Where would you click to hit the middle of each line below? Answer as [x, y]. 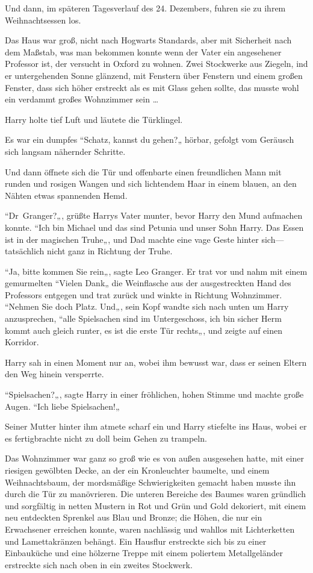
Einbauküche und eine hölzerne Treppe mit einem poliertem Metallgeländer [144, 553]
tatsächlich [25, 251]
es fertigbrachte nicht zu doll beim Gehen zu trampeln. [106, 438]
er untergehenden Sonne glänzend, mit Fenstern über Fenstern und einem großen [154, 75]
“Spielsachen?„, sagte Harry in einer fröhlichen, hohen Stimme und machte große [154, 394]
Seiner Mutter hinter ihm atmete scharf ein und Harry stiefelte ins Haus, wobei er [156, 426]
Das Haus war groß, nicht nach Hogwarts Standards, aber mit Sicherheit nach [148, 40]
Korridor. [22, 342]
